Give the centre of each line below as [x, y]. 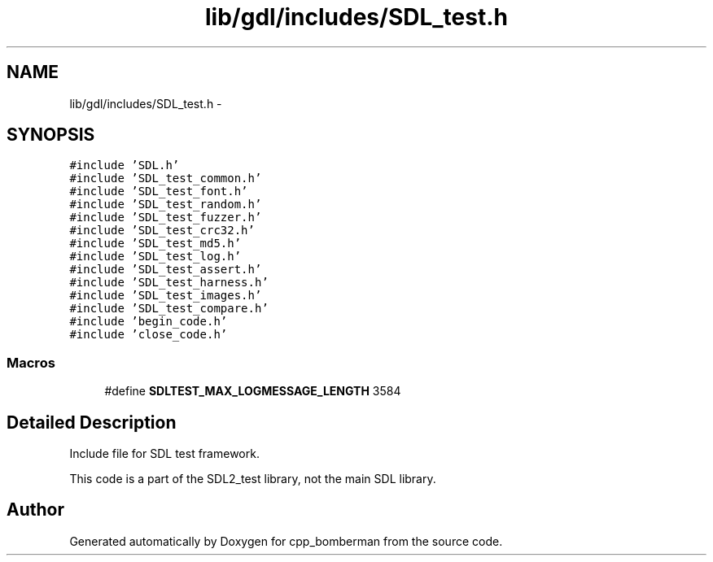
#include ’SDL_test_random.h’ [166, 205]
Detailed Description [92, 422]
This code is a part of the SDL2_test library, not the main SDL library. [253, 479]
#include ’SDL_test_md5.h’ [155, 244]
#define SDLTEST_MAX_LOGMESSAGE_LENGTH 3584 [253, 391]
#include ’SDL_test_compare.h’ [169, 309]
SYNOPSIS [51, 135]
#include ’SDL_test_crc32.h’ [162, 231]
